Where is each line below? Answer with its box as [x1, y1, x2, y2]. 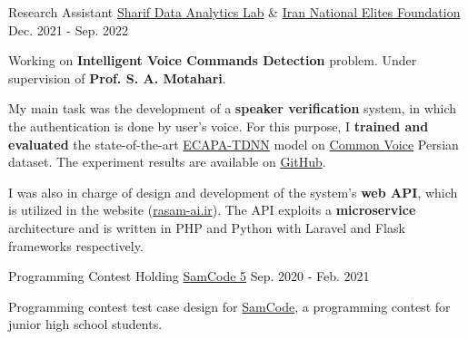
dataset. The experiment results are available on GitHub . [8, 152, 326, 171]
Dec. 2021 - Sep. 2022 [8, 20, 129, 39]
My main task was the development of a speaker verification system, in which [8, 99, 457, 118]
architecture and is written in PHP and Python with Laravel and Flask [8, 218, 405, 237]
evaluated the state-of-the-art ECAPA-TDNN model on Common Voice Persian [8, 134, 459, 153]
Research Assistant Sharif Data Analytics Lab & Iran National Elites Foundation [8, 3, 461, 21]
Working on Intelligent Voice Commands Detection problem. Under [8, 51, 417, 70]
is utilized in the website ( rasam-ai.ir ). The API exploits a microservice [8, 200, 416, 219]
